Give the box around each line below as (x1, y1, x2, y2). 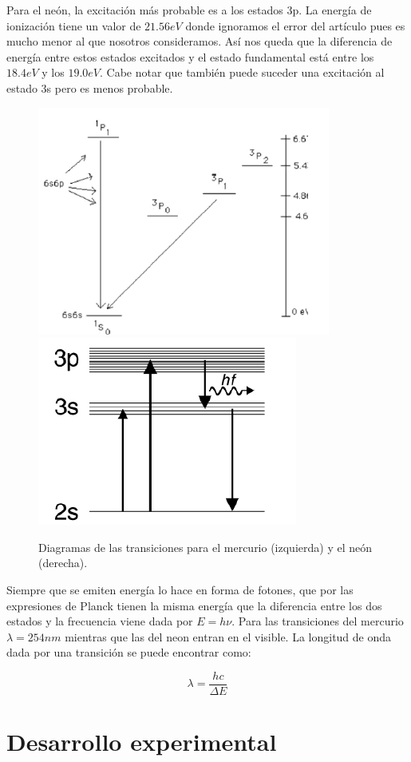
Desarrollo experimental (6, 725, 277, 758)
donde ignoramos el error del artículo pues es (185, 17, 405, 34)
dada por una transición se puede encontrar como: (6, 644, 251, 661)
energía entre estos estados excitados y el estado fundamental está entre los (6, 48, 374, 65)
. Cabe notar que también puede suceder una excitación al (100, 64, 385, 81)
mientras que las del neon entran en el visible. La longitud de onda (65, 628, 392, 645)
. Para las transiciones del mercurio (231, 613, 404, 629)
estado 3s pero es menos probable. (6, 79, 173, 96)
